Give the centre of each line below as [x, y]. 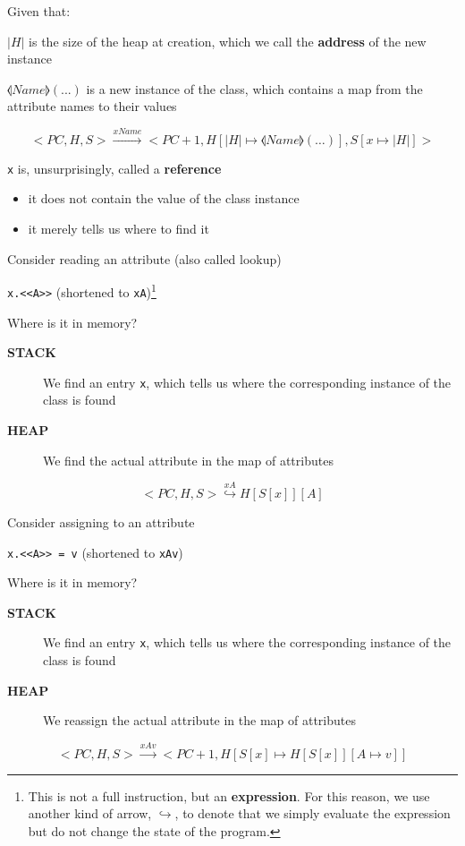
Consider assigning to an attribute [101, 521]
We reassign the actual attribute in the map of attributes [199, 720]
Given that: [39, 11]
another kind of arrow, [90, 813]
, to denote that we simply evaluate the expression [313, 813]
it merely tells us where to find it [118, 229]
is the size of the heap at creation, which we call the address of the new [228, 41]
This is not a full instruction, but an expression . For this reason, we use [229, 795]
